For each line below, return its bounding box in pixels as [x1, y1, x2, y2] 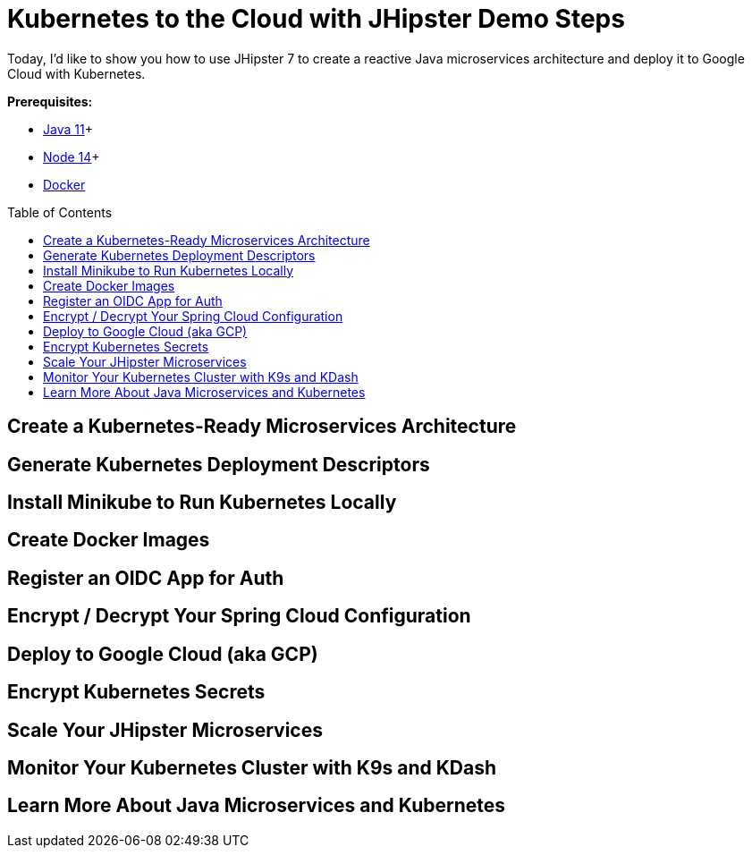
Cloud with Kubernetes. [7, 65, 146, 81]
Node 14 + [43, 148, 100, 165]
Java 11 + [43, 121, 93, 137]
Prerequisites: [7, 93, 93, 109]
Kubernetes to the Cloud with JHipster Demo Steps [7, 4, 625, 34]
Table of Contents [7, 204, 113, 220]
